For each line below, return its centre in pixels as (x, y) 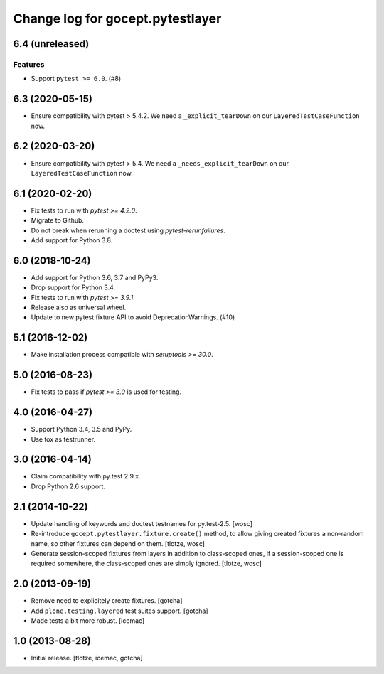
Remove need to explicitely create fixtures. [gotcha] (107, 601)
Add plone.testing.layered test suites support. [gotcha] (120, 611)
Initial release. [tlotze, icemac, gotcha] (87, 658)
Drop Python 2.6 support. (68, 486)
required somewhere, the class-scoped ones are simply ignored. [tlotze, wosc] (146, 563)
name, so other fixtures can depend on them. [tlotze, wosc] (118, 543)
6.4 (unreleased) (51, 44)
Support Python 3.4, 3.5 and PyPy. (81, 429)
